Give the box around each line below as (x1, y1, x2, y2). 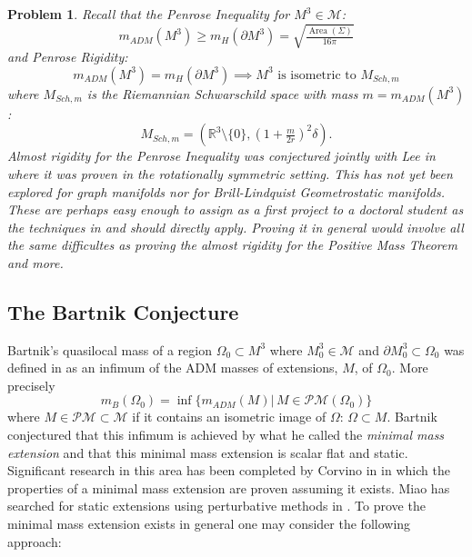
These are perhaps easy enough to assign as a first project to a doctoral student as (7, 200, 464, 219)
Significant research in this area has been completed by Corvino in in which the (7, 461, 450, 480)
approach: (7, 532, 62, 551)
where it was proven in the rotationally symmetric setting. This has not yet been (7, 164, 453, 183)
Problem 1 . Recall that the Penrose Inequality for (7, 5, 290, 23)
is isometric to (277, 68, 357, 82)
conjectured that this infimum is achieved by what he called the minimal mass (7, 425, 445, 444)
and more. (7, 253, 64, 272)
